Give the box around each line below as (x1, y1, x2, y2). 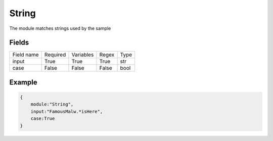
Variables (71, 51, 94, 58)
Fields (9, 38, 29, 47)
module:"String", (30, 102, 74, 107)
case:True (30, 116, 55, 121)
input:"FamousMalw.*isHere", (30, 109, 103, 114)
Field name (12, 51, 39, 58)
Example (9, 78, 37, 86)
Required (44, 51, 66, 58)
